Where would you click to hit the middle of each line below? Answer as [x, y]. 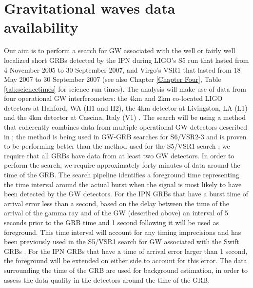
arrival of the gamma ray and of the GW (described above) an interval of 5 [116, 213]
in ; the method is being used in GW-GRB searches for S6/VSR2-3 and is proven [125, 136]
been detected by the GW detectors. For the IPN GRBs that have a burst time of [126, 194]
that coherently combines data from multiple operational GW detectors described [126, 127]
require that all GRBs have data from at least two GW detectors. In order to [119, 155]
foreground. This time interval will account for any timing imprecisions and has [123, 232]
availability [41, 27]
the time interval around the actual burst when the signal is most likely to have [123, 184]
